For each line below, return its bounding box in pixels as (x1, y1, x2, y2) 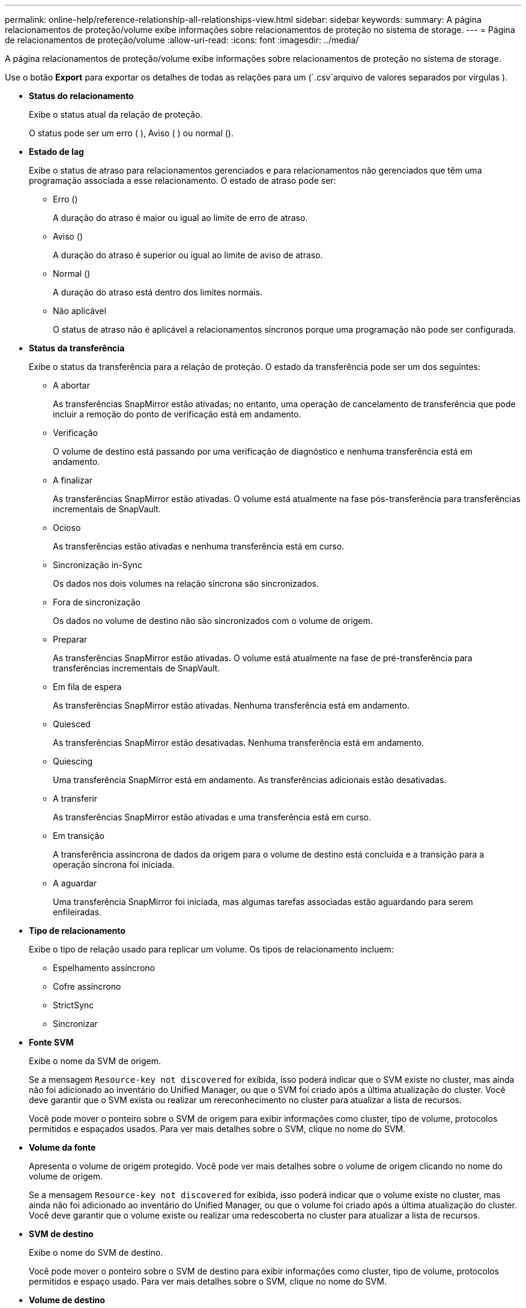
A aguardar (53, 878, 97, 888)
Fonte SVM (29, 1037, 74, 1047)
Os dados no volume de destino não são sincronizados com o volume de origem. (53, 616, 373, 626)
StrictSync (53, 1000, 94, 1010)
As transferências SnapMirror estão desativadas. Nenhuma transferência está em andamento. (53, 737, 425, 748)
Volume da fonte (29, 1142, 96, 1152)
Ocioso (53, 522, 81, 533)
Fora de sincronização (53, 597, 141, 607)
